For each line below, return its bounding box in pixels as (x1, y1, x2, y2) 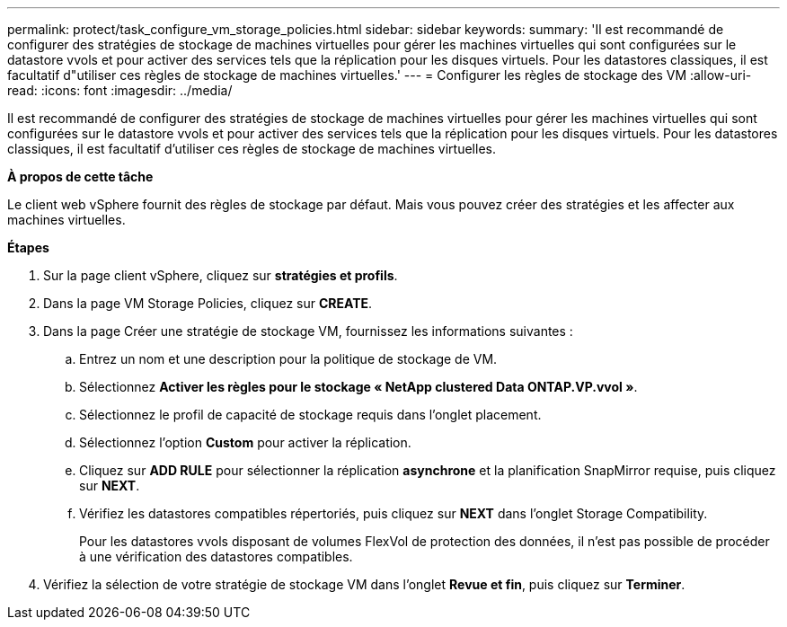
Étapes (7, 240, 49, 255)
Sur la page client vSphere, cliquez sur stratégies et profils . (43, 268, 398, 283)
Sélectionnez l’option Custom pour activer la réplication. (79, 435, 411, 450)
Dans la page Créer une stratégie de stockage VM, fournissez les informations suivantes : (43, 323, 573, 339)
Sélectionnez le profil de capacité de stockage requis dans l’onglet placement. (79, 407, 542, 422)
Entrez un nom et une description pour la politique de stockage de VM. (79, 351, 498, 366)
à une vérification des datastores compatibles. (79, 549, 353, 564)
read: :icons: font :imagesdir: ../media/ (7, 83, 233, 98)
